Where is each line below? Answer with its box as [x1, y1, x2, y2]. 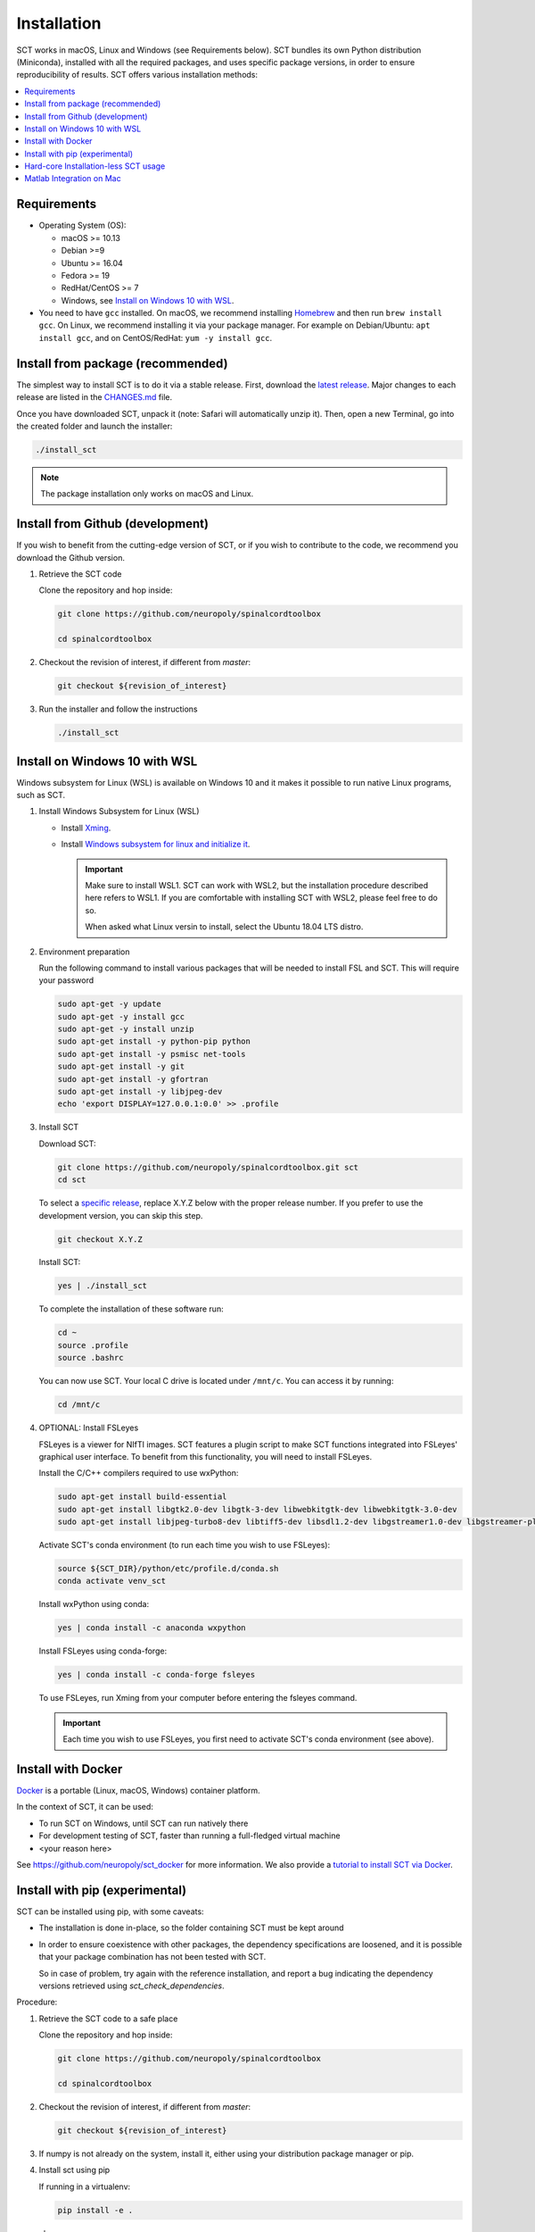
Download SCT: [38, 1138, 96, 1149]
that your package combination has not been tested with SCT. [38, 1952, 267, 1962]
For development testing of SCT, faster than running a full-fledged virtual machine [38, 1830, 341, 1841]
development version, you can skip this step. [38, 1210, 203, 1220]
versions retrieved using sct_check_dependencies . [38, 1980, 225, 1991]
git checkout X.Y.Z [57, 1234, 143, 1245]
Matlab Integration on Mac [24, 173, 121, 184]
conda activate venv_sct [57, 1576, 167, 1587]
